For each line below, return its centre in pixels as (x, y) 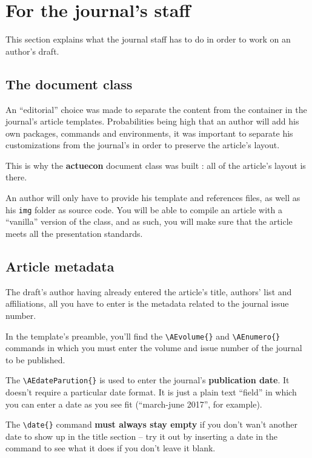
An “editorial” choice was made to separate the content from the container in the (156, 109)
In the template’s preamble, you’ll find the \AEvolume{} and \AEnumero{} (143, 336)
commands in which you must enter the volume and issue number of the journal (154, 348)
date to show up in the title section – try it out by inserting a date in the (142, 436)
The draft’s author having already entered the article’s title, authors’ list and (149, 291)
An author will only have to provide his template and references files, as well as (153, 198)
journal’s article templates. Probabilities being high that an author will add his (152, 121)
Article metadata (60, 266)
